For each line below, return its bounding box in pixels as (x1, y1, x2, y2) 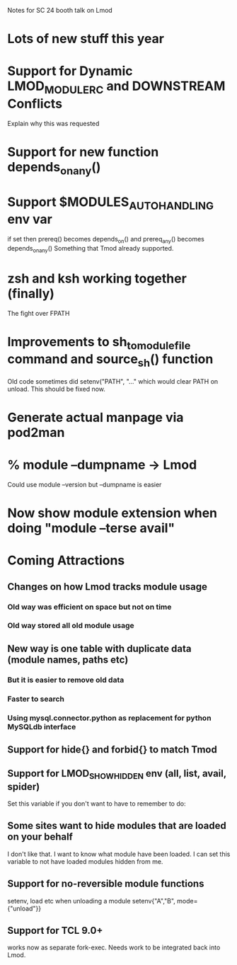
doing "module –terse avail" (7, 520, 175, 536)
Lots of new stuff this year (7, 31, 165, 47)
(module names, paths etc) (7, 653, 129, 666)
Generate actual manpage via (7, 409, 184, 426)
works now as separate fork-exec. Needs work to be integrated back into (7, 943, 221, 952)
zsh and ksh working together (7, 270, 187, 286)
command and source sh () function (7, 351, 214, 370)
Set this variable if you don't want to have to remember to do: (7, 799, 186, 808)
